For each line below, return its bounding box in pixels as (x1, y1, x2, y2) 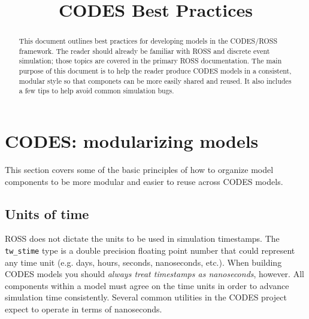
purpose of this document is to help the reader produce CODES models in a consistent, (19, 66, 292, 76)
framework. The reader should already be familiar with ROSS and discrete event (19, 45, 270, 56)
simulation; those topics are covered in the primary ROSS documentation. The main (19, 56, 282, 66)
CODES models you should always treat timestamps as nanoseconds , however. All (5, 268, 304, 280)
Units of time (5, 204, 89, 223)
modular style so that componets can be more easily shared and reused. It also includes (19, 75, 292, 86)
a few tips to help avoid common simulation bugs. (19, 86, 174, 96)
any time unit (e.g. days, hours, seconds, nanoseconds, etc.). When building (5, 256, 282, 268)
